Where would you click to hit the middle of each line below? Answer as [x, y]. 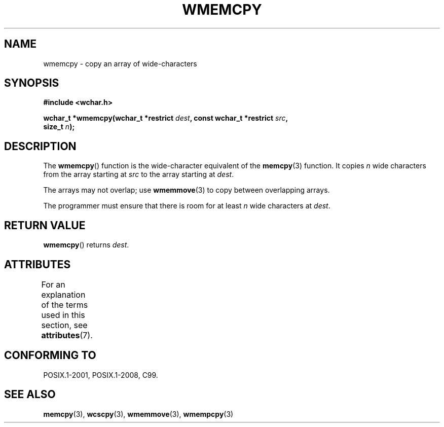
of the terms [65, 305]
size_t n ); [59, 127]
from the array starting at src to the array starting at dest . [139, 174]
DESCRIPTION [40, 146]
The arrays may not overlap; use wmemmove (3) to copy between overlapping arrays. [187, 190]
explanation [63, 294]
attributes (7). [67, 335]
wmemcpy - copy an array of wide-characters [120, 63]
